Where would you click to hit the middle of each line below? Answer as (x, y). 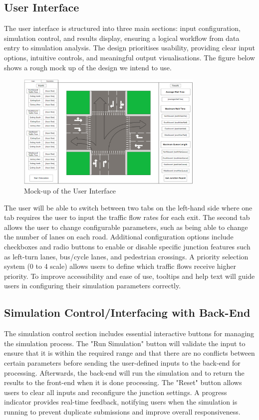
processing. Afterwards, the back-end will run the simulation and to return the (124, 372)
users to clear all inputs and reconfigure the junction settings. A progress (116, 392)
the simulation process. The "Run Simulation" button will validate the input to (125, 343)
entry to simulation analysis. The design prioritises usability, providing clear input (129, 48)
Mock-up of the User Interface (70, 191)
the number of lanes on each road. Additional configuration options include (119, 237)
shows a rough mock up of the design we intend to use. (88, 67)
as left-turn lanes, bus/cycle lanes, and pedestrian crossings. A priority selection (126, 256)
